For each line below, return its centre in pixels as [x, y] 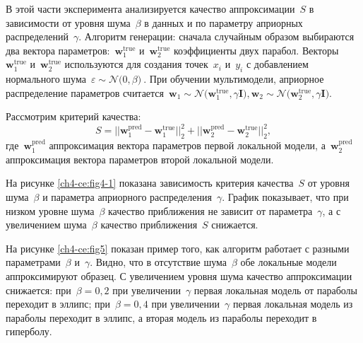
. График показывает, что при [285, 197]
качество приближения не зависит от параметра [210, 210]
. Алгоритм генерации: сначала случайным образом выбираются [216, 36]
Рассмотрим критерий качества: [73, 116]
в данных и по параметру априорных [224, 22]
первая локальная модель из [293, 304]
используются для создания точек [136, 64]
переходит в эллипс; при [58, 304]
